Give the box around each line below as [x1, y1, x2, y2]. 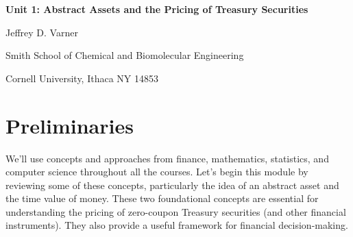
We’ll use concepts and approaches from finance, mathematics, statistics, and [5, 151, 329, 165]
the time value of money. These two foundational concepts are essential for [5, 191, 319, 205]
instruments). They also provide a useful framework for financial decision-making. [5, 218, 348, 232]
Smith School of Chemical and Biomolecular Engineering [5, 48, 244, 62]
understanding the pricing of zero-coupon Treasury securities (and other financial [5, 204, 346, 219]
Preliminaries [5, 111, 134, 139]
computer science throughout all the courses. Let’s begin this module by [5, 164, 308, 179]
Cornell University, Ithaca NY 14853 [5, 71, 158, 85]
